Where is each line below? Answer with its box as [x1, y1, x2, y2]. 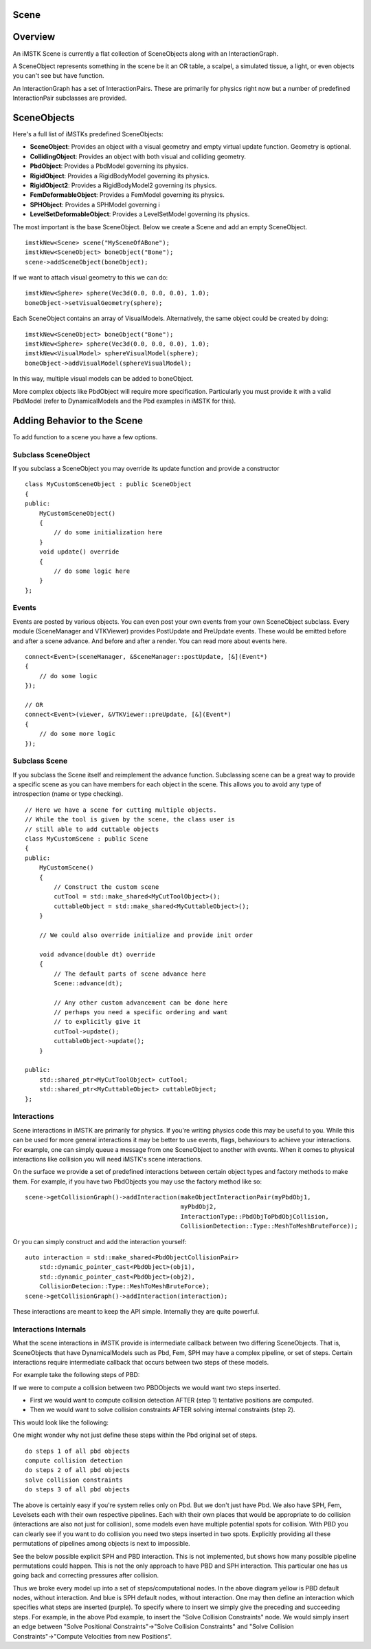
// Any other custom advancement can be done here [54, 998, 228, 1007]
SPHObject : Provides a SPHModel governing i [30, 200, 161, 209]
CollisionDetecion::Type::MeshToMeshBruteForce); [38, 1283, 210, 1290]
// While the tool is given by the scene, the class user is [25, 816, 235, 823]
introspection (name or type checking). [12, 790, 124, 798]
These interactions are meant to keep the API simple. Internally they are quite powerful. [12, 1307, 260, 1315]
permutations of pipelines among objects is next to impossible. [12, 1540, 190, 1548]
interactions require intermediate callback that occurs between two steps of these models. [12, 1358, 269, 1366]
